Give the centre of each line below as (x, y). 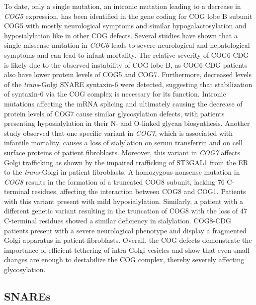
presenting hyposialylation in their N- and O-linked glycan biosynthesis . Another (127, 123)
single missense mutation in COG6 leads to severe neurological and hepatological (127, 45)
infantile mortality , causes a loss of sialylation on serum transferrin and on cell (123, 143)
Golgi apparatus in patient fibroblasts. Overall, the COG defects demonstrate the (128, 240)
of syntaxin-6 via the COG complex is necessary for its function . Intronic (115, 94)
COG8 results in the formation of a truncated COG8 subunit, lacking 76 (114, 181)
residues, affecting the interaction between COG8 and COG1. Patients (139, 191)
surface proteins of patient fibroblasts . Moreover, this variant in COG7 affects (122, 152)
